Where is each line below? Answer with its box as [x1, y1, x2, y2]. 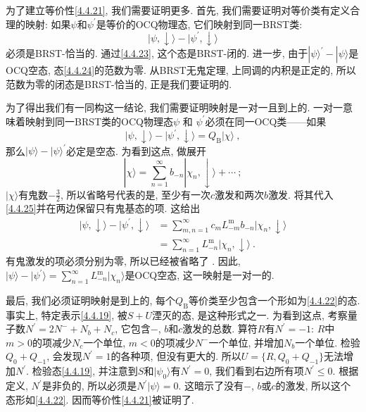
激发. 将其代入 [268, 187, 334, 201]
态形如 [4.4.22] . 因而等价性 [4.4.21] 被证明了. [6, 392, 194, 406]
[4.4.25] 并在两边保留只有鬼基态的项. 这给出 [6, 201, 201, 216]
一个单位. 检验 [295, 335, 360, 349]
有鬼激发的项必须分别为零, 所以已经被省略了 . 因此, [6, 254, 241, 268]
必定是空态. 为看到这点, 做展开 [65, 143, 206, 158]
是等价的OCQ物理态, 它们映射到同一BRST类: [96, 16, 303, 31]
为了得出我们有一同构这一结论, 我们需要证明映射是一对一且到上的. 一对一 [6, 100, 343, 115]
